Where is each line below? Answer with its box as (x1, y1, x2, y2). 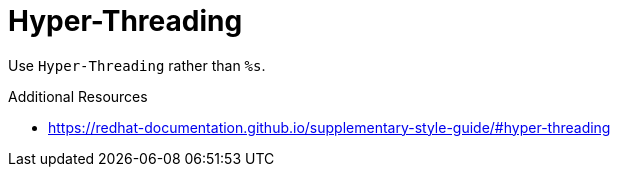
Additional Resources (8, 87, 148, 105)
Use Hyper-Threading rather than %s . (8, 56, 266, 74)
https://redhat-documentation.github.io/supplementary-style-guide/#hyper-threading (48, 118, 611, 136)
